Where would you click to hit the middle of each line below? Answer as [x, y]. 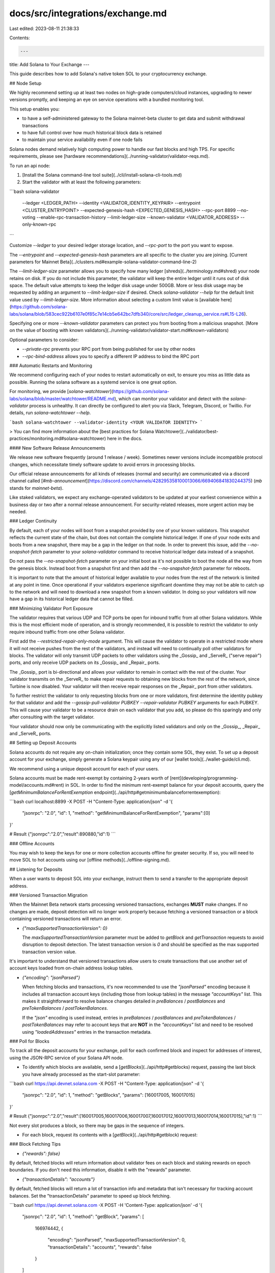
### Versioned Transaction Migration [48, 895]
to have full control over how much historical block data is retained [92, 133]
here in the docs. [125, 438]
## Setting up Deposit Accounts [43, 743]
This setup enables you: [35, 109]
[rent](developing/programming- [204, 778]
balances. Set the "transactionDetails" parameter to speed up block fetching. [90, 1196]
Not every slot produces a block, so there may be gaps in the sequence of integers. [97, 1125]
